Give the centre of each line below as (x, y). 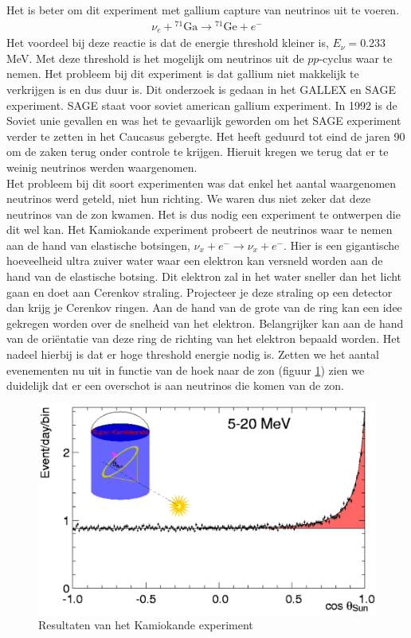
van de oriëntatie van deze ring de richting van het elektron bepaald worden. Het (204, 338)
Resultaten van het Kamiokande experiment (146, 625)
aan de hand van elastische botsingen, (98, 245)
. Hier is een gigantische (342, 245)
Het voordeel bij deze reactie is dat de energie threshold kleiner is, (168, 43)
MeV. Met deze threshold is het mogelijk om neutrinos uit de (155, 58)
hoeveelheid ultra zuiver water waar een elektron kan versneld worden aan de (195, 261)
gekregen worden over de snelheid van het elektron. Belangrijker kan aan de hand (205, 323)
